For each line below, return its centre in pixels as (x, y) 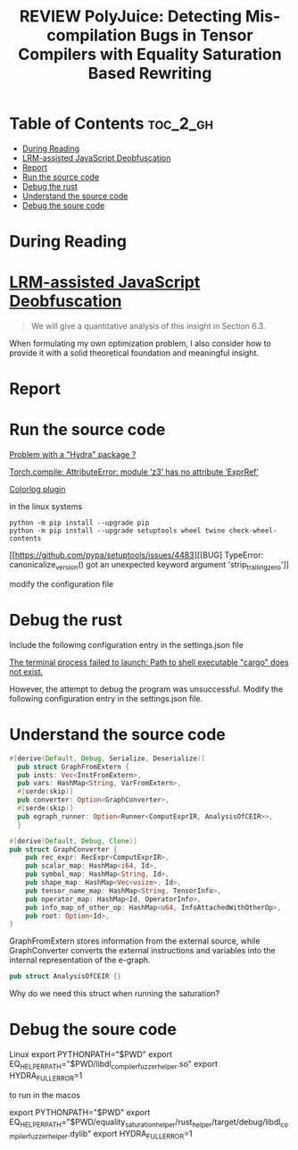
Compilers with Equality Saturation (150, 55)
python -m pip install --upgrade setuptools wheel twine (117, 531)
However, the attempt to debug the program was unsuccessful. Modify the (146, 689)
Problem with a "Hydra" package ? (73, 455)
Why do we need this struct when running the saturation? (115, 994)
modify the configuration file (62, 583)
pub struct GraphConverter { (63, 849)
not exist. (26, 671)
